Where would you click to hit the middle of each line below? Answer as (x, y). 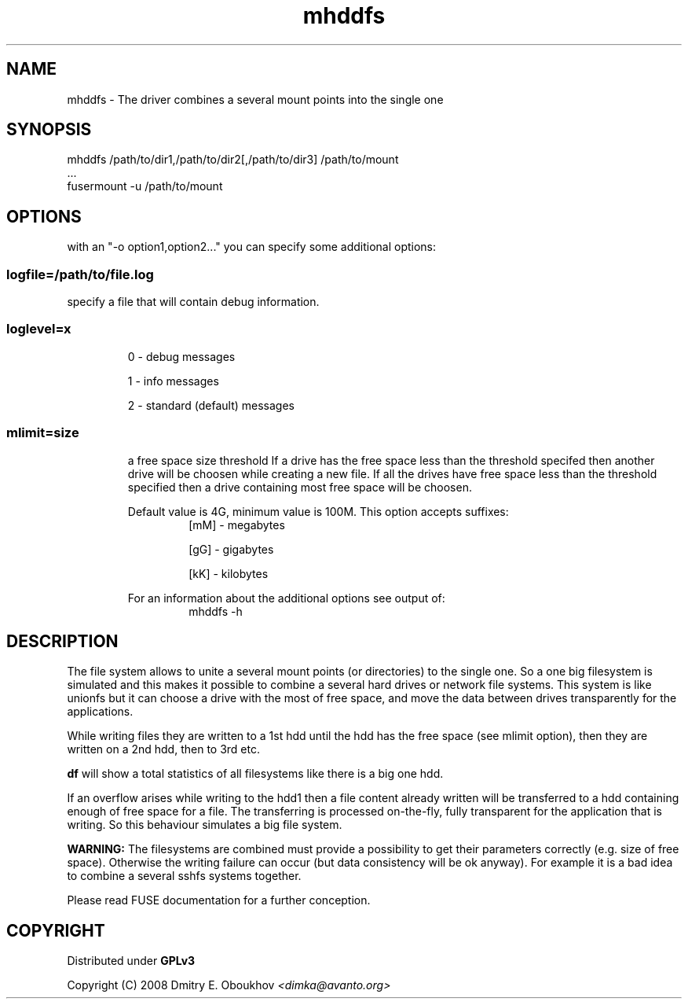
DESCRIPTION (62, 641)
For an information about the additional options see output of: (286, 598)
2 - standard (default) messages (211, 405)
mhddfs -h (216, 611)
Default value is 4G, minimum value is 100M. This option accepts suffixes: (318, 511)
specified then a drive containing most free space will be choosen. (300, 487)
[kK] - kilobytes (229, 573)
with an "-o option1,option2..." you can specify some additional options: (252, 247)
